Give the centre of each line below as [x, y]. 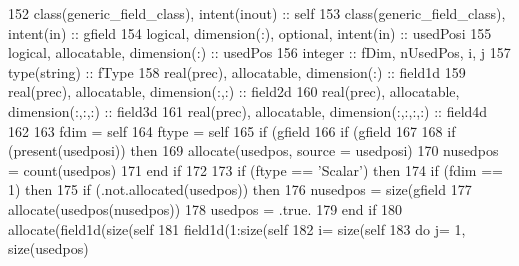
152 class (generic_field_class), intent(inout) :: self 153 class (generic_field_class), [257, 13]
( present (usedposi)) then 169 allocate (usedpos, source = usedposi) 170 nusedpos [253, 150]
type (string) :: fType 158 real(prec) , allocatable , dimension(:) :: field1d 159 [237, 71]
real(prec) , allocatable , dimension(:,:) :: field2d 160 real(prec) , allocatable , [234, 91]
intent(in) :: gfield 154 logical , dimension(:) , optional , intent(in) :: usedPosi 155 [250, 32]
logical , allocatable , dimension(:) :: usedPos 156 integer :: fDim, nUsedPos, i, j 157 [259, 52]
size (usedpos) [48, 248]
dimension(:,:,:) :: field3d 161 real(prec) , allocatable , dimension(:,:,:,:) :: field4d [248, 110]
